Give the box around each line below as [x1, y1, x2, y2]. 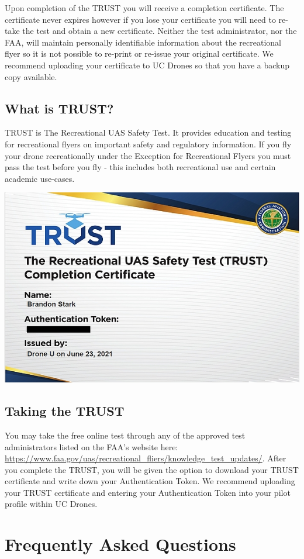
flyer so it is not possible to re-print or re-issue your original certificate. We [5, 47, 274, 60]
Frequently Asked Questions [5, 532, 236, 556]
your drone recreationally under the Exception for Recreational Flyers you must [5, 149, 291, 161]
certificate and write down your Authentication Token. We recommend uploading [5, 475, 295, 487]
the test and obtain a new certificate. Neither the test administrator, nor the [22, 25, 297, 37]
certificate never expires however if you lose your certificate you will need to [5, 13, 276, 25]
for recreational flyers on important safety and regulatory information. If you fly [5, 137, 292, 150]
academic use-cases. [5, 172, 75, 184]
